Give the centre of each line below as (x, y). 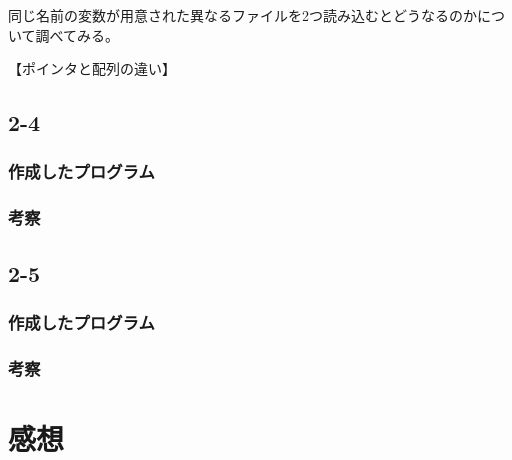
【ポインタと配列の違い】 (92, 68)
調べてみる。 (77, 34)
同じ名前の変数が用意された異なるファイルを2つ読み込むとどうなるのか (242, 15)
